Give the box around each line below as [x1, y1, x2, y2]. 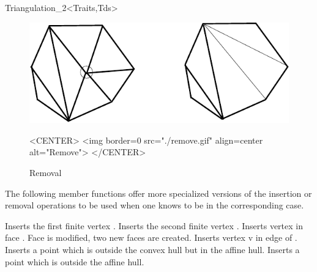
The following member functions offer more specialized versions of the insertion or [5, 186, 312, 199]
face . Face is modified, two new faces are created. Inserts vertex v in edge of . [5, 231, 297, 244]
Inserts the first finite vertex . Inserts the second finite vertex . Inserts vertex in [5, 219, 303, 232]
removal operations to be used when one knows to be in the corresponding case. [5, 199, 304, 211]
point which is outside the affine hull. [5, 255, 144, 268]
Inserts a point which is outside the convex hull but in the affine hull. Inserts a [5, 243, 300, 256]
